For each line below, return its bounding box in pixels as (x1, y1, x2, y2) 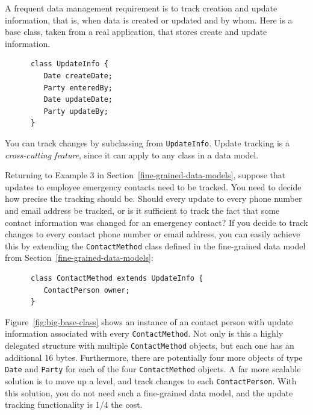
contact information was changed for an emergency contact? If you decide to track (5, 216, 308, 228)
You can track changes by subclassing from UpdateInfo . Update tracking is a (5, 136, 290, 149)
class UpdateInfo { (30, 60, 108, 69)
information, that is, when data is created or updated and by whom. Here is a (5, 13, 293, 26)
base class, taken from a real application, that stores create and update (5, 25, 267, 38)
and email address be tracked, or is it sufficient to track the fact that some (5, 204, 280, 216)
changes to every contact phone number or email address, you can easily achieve (5, 228, 300, 240)
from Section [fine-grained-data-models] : (5, 251, 153, 264)
